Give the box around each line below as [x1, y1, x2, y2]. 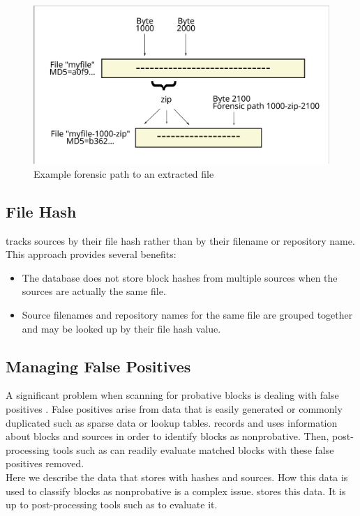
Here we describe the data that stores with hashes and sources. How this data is [6, 470, 348, 485]
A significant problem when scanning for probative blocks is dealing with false [6, 388, 339, 402]
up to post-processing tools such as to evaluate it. [6, 497, 218, 512]
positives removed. [6, 456, 84, 471]
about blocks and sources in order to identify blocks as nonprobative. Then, [6, 429, 329, 443]
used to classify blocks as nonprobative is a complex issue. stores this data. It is [6, 483, 346, 498]
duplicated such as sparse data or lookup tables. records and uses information [6, 415, 338, 430]
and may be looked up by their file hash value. [22, 321, 221, 335]
